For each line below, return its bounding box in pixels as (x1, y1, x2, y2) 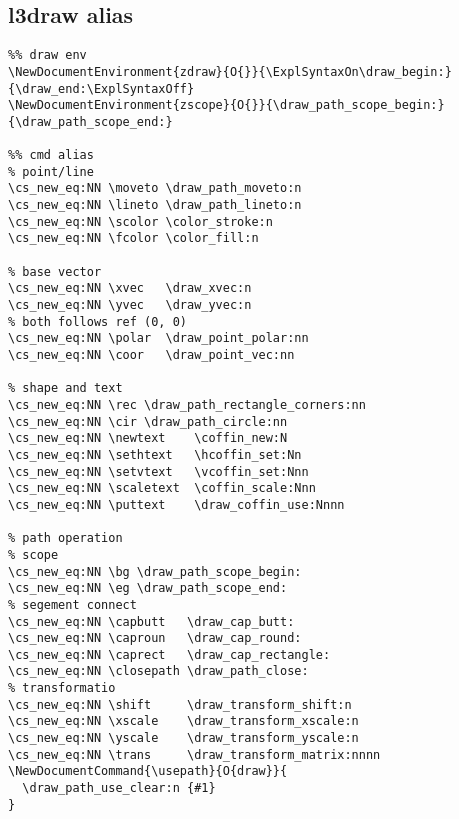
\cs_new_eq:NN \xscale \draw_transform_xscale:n (8, 714, 359, 729)
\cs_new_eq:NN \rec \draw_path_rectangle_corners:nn (8, 397, 366, 412)
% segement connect (8, 597, 137, 612)
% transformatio (8, 681, 116, 696)
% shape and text (8, 381, 123, 396)
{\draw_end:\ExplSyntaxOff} (8, 81, 195, 96)
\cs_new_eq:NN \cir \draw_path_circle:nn (8, 414, 288, 429)
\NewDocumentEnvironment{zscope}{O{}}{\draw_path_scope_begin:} (8, 98, 445, 113)
